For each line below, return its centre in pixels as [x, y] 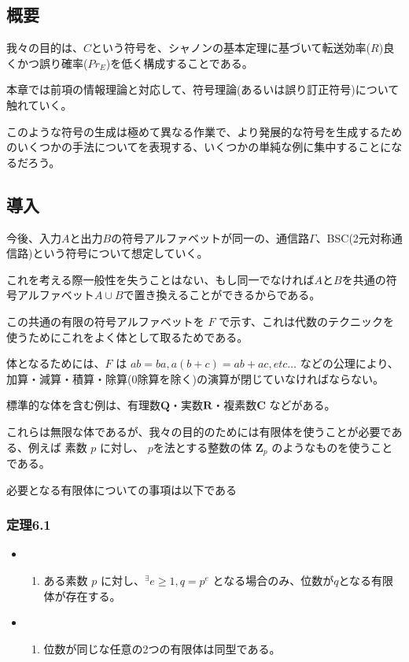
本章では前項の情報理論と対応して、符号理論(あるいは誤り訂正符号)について [203, 89]
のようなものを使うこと [332, 447]
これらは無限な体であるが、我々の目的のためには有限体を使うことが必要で [199, 431]
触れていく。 [39, 104]
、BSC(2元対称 [354, 237]
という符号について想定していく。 [120, 253]
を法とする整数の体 [203, 447]
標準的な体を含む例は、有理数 [83, 405]
